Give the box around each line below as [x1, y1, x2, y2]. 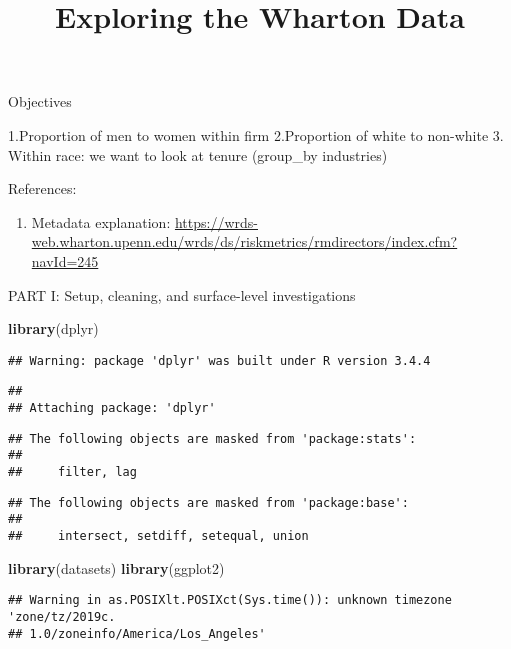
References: [8, 178, 77, 199]
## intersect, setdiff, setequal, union [8, 528, 309, 543]
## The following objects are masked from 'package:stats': [8, 431, 417, 446]
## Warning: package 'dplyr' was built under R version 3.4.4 [8, 353, 431, 368]
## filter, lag [8, 465, 137, 479]
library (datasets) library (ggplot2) [8, 557, 225, 578]
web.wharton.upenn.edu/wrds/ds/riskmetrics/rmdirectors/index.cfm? [31, 231, 458, 252]
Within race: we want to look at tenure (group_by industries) [8, 144, 388, 165]
